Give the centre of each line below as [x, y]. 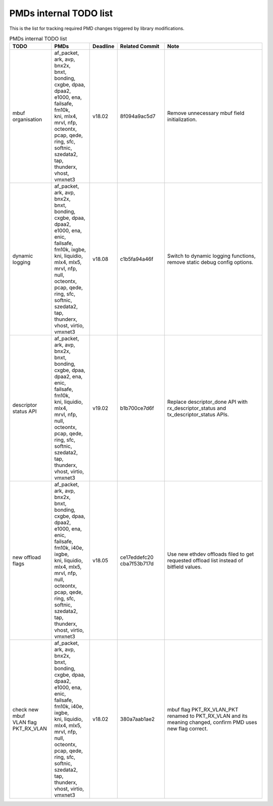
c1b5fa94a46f [137, 259]
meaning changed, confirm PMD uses [212, 722]
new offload [27, 557]
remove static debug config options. [210, 262]
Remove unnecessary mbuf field [206, 113]
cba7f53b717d [137, 564]
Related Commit [140, 47]
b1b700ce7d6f [137, 408]
